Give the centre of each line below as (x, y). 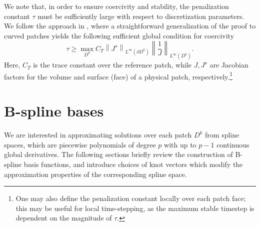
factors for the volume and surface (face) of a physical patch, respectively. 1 (118, 75)
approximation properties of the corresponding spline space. (95, 174)
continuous (233, 144)
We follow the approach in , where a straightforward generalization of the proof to (130, 26)
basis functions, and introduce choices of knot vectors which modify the (133, 164)
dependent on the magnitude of (64, 218)
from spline (222, 135)
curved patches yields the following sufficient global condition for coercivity (119, 35)
